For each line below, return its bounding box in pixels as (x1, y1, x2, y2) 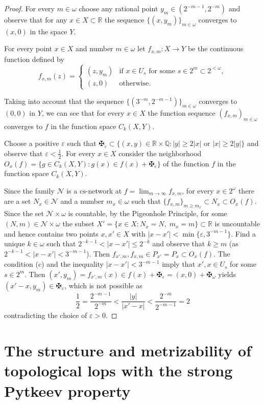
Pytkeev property (4, 380, 131, 401)
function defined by (4, 53, 64, 64)
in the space (30, 26, 67, 36)
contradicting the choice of (4, 310, 87, 321)
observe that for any (4, 14, 67, 25)
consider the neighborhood (118, 147, 202, 158)
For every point (4, 43, 53, 54)
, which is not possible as (64, 280, 142, 290)
